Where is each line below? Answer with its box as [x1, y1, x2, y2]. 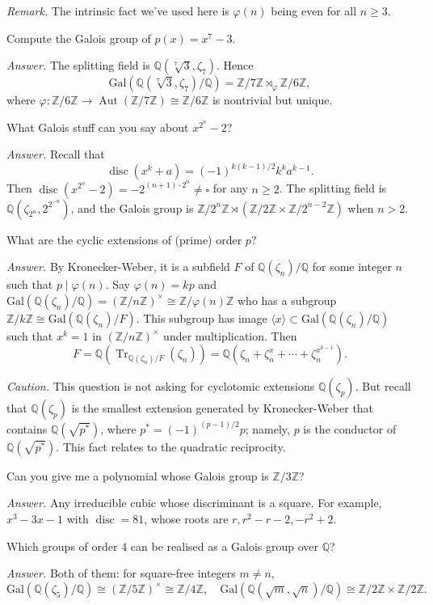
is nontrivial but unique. [212, 91, 333, 108]
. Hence [216, 57, 254, 74]
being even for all [271, 2, 357, 19]
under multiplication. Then [163, 327, 297, 344]
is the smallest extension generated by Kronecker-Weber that [71, 400, 374, 417]
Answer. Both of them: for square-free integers [6, 565, 236, 582]
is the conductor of [303, 420, 397, 437]
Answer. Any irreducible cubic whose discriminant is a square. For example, [6, 494, 382, 511]
